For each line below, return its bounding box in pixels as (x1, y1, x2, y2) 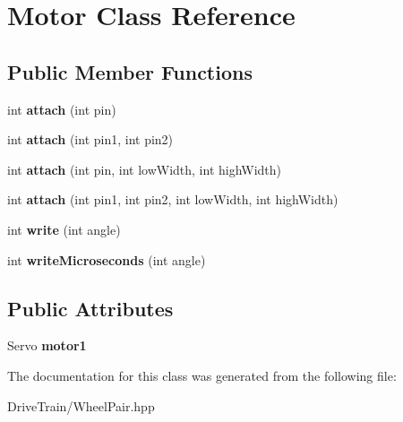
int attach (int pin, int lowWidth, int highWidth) (7, 159, 282, 178)
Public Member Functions (7, 57, 253, 85)
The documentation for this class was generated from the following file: (7, 366, 397, 384)
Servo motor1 (7, 336, 87, 355)
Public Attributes (7, 294, 174, 322)
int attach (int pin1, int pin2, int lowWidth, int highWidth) (7, 190, 339, 209)
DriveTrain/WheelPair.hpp (7, 396, 155, 415)
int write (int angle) (7, 220, 121, 238)
